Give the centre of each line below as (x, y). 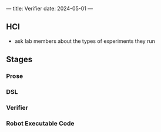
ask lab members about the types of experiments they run (85, 41)
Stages (19, 60)
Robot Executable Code (40, 123)
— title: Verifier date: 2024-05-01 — (50, 9)
